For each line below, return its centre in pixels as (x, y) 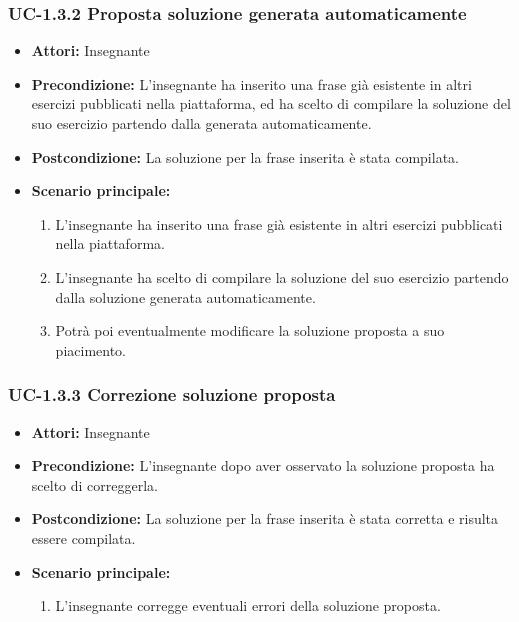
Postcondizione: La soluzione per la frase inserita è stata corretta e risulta (265, 518)
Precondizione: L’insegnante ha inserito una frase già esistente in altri (251, 83)
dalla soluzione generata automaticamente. (185, 296)
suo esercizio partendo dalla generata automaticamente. (201, 123)
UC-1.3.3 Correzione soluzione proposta (172, 394)
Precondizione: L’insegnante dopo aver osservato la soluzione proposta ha (263, 465)
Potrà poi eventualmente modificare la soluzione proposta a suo (250, 330)
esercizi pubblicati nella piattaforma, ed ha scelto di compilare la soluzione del (271, 103)
